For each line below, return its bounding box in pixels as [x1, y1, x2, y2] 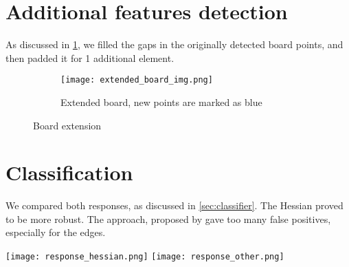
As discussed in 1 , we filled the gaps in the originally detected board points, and [5, 37, 344, 52]
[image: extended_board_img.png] [60, 75, 213, 85]
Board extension [33, 118, 102, 132]
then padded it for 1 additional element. [5, 50, 174, 65]
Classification [5, 158, 133, 186]
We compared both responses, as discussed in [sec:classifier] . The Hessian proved [5, 198, 344, 213]
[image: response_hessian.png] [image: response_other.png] [5, 252, 284, 262]
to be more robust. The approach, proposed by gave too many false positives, [5, 211, 331, 226]
